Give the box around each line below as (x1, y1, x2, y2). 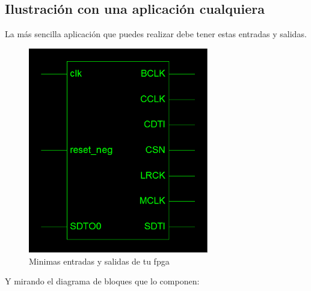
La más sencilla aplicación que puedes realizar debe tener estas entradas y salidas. (5, 28, 307, 40)
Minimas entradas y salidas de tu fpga (29, 254, 170, 267)
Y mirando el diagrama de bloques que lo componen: (5, 275, 200, 287)
